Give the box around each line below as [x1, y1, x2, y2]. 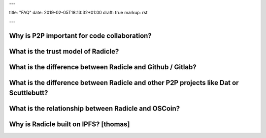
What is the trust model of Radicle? [9, 47, 119, 55]
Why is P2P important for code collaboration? [9, 31, 152, 40]
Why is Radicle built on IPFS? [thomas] [9, 120, 130, 129]
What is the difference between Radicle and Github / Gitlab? [9, 63, 197, 71]
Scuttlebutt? [9, 89, 48, 97]
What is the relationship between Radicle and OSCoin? [9, 105, 180, 113]
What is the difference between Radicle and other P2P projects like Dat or [9, 79, 239, 87]
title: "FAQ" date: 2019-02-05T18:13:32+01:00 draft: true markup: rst [9, 10, 148, 16]
